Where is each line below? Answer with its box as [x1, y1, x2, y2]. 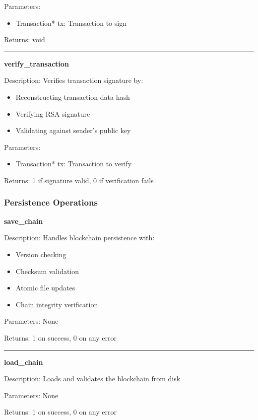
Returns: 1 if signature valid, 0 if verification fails [4, 175, 154, 185]
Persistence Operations [4, 196, 98, 209]
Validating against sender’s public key [15, 125, 131, 136]
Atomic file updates [15, 282, 75, 293]
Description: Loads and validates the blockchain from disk [4, 373, 181, 384]
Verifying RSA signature [15, 108, 90, 119]
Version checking [15, 249, 66, 259]
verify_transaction [4, 58, 69, 69]
